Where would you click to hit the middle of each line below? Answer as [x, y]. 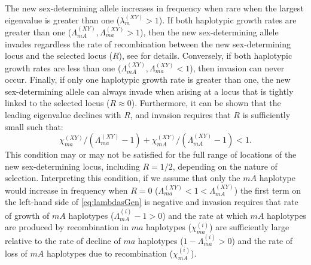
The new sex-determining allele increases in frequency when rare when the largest [154, 8]
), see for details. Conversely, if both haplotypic [205, 55]
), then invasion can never [237, 67]
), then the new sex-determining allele [209, 32]
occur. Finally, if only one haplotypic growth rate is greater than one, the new [148, 79]
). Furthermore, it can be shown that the [206, 103]
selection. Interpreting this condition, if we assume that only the [123, 178]
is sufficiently [266, 114]
